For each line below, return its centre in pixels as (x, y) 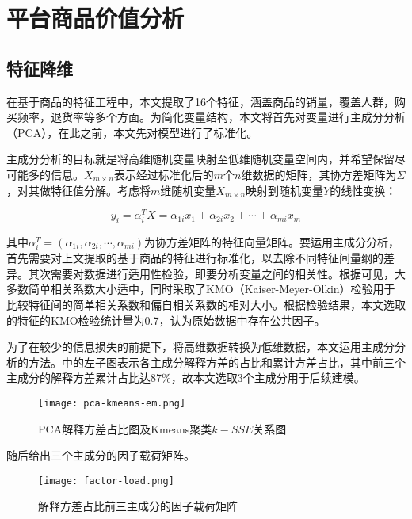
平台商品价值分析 (95, 18)
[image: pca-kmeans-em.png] (112, 403)
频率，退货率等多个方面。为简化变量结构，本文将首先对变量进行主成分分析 (211, 117)
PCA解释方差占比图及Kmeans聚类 (125, 428)
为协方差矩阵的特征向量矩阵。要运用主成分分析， (272, 242)
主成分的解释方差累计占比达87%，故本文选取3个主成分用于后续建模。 (186, 378)
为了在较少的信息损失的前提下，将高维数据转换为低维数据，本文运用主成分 (200, 347)
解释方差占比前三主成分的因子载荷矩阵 (138, 506)
